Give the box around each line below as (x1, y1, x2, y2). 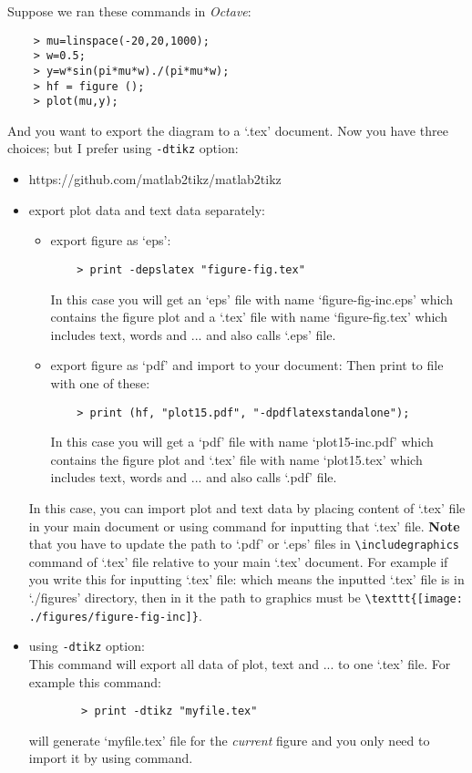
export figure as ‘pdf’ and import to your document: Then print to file (50, 356, 444, 375)
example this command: (28, 672, 161, 691)
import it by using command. (28, 748, 193, 768)
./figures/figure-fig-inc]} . (28, 605, 202, 624)
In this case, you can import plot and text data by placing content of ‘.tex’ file (28, 498, 466, 517)
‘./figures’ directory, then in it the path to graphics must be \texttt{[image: (28, 588, 463, 606)
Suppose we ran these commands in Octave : (7, 2, 251, 20)
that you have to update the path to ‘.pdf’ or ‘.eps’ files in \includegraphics (28, 534, 459, 553)
